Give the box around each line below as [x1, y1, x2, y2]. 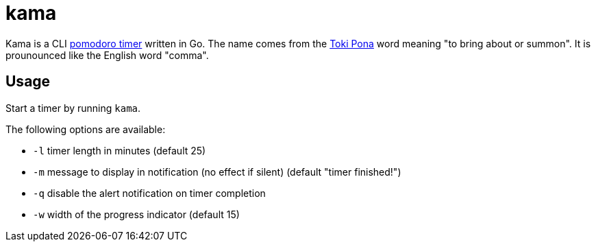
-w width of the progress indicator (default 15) [33, 208, 240, 220]
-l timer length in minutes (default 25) [33, 144, 206, 156]
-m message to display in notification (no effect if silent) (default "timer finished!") [33, 165, 401, 178]
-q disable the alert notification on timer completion [33, 187, 266, 199]
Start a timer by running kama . [5, 102, 141, 114]
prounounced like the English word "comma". [5, 49, 209, 61]
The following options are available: [5, 123, 166, 135]
